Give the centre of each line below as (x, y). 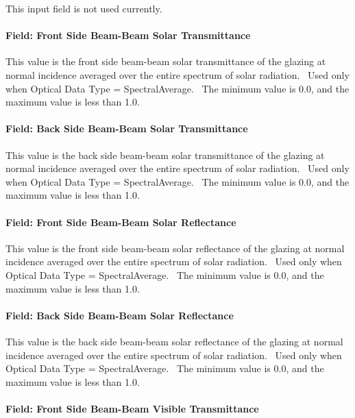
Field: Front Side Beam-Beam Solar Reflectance (121, 222)
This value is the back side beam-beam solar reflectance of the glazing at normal (174, 341)
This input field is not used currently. (84, 8)
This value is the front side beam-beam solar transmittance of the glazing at (166, 61)
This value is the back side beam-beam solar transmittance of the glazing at (165, 155)
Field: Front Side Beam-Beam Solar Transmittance (128, 35)
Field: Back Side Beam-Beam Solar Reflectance (120, 315)
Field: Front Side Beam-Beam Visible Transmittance (132, 408)
